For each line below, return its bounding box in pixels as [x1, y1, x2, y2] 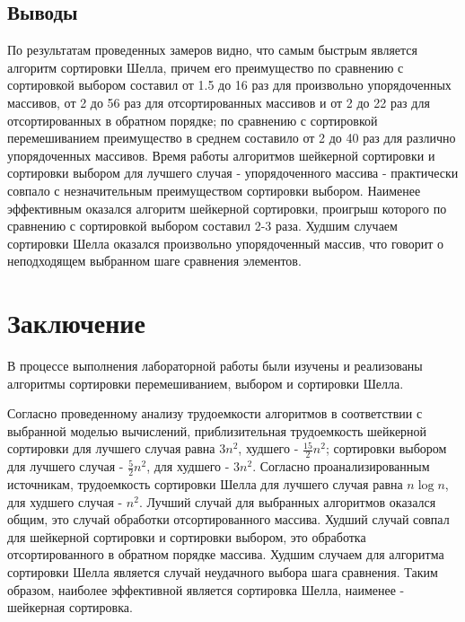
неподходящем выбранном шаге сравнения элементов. [7, 251, 302, 270]
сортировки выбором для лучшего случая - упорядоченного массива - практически [7, 163, 459, 182]
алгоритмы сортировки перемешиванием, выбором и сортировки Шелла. [7, 373, 404, 392]
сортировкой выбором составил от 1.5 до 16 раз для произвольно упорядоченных [7, 75, 452, 94]
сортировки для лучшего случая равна [7, 439, 215, 458]
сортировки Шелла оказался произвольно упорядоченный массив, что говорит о [7, 233, 444, 252]
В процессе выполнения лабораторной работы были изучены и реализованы [7, 356, 423, 375]
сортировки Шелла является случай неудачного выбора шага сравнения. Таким [7, 563, 438, 582]
